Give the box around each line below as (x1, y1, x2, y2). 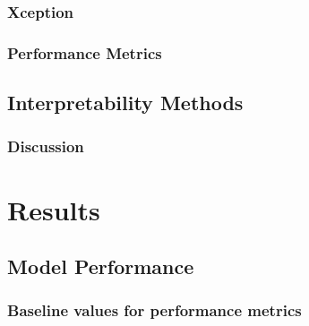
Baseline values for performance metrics (7, 299, 302, 322)
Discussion (7, 135, 84, 158)
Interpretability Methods (7, 89, 244, 116)
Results (7, 191, 100, 227)
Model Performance (7, 253, 194, 280)
